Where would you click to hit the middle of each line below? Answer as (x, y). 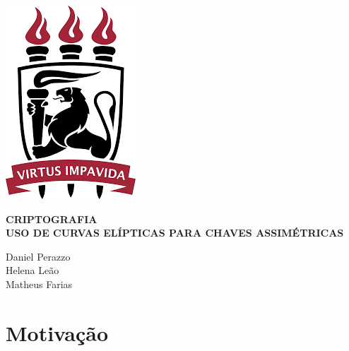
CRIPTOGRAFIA (52, 219)
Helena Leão (32, 270)
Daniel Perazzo (38, 256)
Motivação (57, 332)
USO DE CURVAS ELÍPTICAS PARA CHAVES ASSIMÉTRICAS (175, 233)
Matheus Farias (39, 284)
